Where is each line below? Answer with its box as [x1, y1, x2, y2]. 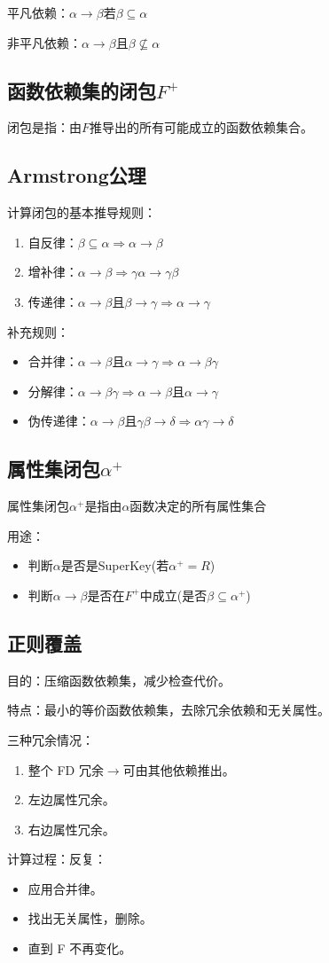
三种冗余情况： [7, 730, 94, 748]
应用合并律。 [27, 879, 103, 897]
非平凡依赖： [7, 33, 82, 51]
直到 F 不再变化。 [27, 939, 132, 958]
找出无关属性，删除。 [27, 909, 153, 928]
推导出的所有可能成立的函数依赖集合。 [90, 118, 314, 137]
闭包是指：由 [7, 118, 82, 137]
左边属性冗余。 [27, 790, 115, 809]
